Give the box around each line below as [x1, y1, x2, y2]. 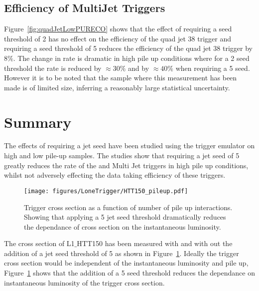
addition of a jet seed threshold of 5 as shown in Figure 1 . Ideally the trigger [4, 248, 239, 258]
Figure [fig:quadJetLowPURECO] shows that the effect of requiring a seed [4, 23, 232, 34]
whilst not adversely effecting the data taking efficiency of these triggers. [4, 170, 226, 180]
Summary [4, 111, 72, 132]
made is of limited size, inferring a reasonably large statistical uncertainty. [4, 82, 230, 92]
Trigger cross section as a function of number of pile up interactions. [24, 202, 233, 212]
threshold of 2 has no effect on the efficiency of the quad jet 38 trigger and [4, 33, 232, 43]
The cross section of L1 [4, 238, 75, 249]
